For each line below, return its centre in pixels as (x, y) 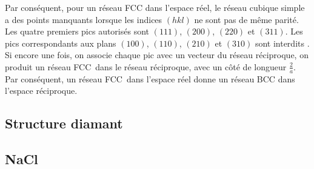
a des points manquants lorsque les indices (84, 19)
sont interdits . (282, 43)
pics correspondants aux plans (61, 43)
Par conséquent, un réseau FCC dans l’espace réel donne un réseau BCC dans (150, 78)
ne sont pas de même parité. (246, 19)
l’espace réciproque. (41, 91)
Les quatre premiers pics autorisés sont (77, 31)
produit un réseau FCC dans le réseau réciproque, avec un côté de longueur (146, 66)
